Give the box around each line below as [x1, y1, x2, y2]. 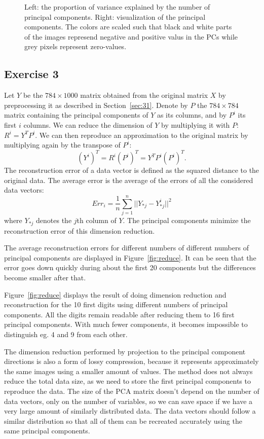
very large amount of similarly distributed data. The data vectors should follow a [4, 406, 256, 416]
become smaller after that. [4, 272, 86, 282]
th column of [77, 215, 117, 226]
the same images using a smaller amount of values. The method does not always [4, 365, 253, 376]
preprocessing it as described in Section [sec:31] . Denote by [4, 99, 188, 110]
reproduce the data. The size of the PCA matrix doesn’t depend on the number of [4, 385, 259, 396]
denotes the [36, 215, 72, 226]
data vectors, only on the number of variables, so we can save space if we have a [4, 395, 253, 406]
